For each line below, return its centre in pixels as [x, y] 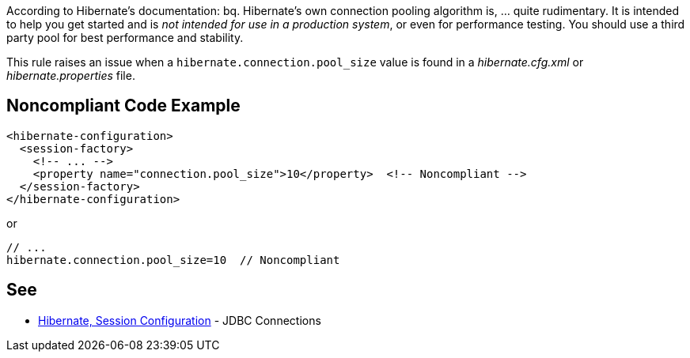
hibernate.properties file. [71, 75]
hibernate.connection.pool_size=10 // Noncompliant [173, 260]
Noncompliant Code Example [123, 106]
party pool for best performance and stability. [125, 38]
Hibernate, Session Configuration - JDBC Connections [180, 320]
